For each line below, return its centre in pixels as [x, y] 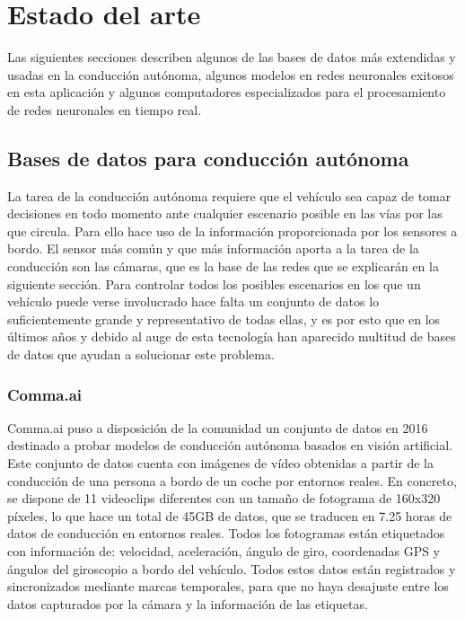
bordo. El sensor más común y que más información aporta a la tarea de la [213, 248]
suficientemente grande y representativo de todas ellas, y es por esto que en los [224, 318]
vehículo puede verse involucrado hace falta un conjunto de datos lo [193, 301]
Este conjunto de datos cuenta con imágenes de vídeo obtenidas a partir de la [221, 463]
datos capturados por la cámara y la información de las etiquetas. [188, 603]
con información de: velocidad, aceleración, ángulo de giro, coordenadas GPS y [224, 551]
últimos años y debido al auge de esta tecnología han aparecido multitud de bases [232, 336]
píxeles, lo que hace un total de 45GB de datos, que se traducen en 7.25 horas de [230, 515]
